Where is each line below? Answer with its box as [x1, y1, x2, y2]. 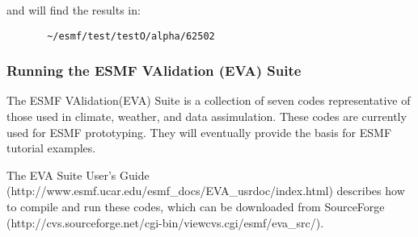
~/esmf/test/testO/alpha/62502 [47, 30, 215, 42]
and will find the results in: [6, 2, 141, 18]
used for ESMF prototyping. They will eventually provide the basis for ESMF [6, 123, 392, 140]
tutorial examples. [6, 139, 96, 156]
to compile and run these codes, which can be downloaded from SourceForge [6, 198, 385, 215]
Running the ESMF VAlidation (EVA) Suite [6, 60, 302, 81]
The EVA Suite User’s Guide [6, 166, 150, 183]
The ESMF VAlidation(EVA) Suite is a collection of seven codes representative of [6, 92, 411, 109]
